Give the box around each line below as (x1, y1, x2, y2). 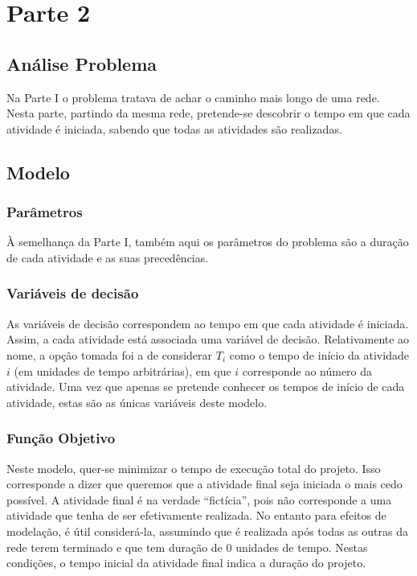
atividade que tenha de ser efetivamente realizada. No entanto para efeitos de (6, 507, 386, 524)
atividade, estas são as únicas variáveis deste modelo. (6, 393, 268, 410)
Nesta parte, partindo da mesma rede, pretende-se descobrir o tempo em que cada (6, 105, 411, 121)
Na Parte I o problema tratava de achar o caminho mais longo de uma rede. (6, 88, 380, 105)
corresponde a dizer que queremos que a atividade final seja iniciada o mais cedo (6, 475, 403, 492)
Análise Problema (6, 51, 157, 76)
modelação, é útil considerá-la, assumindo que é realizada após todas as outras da (6, 522, 408, 539)
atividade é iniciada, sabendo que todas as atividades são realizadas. (6, 120, 342, 137)
